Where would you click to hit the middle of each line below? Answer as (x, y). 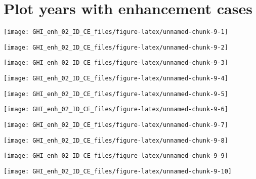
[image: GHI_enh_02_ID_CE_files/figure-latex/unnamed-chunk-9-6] (116, 109)
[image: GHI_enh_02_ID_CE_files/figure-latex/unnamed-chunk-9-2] (116, 47)
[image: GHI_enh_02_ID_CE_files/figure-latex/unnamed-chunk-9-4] (116, 79)
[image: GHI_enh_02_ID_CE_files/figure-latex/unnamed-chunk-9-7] (116, 125)
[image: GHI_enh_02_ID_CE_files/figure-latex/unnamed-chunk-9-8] (116, 140)
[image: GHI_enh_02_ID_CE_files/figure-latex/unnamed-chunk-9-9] (116, 156)
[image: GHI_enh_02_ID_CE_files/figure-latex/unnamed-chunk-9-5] (116, 94)
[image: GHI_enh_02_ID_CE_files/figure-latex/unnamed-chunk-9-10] (118, 172)
